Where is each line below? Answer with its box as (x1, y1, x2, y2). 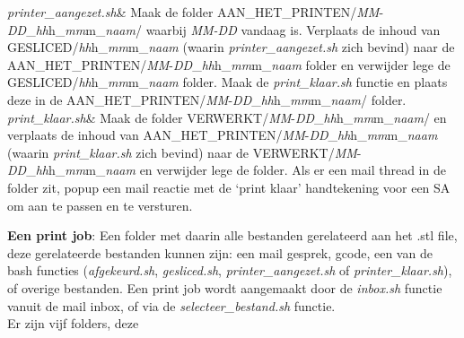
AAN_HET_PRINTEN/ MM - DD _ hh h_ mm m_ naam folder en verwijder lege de (7, 55, 451, 74)
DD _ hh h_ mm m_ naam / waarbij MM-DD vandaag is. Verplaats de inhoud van (7, 20, 441, 39)
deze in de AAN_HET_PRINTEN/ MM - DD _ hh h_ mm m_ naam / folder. (7, 90, 407, 108)
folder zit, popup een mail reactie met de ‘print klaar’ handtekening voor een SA (7, 178, 451, 196)
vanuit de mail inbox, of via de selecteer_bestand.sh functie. (7, 296, 336, 315)
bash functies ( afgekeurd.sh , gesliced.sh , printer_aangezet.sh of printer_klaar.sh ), (7, 261, 452, 280)
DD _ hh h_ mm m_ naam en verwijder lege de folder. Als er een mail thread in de (7, 160, 446, 179)
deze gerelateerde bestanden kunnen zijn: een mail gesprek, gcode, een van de (7, 243, 433, 262)
